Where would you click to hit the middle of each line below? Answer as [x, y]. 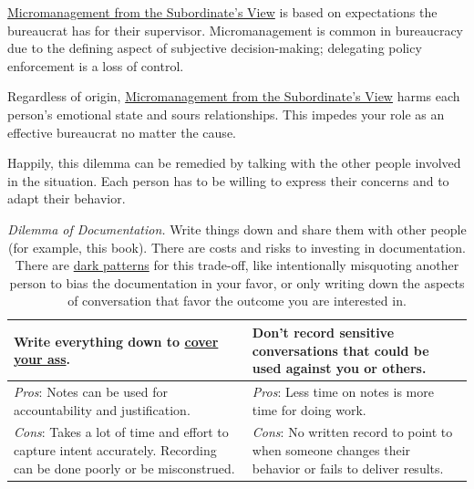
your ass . [42, 359]
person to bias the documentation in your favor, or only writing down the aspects [237, 282]
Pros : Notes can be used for [91, 391]
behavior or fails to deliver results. [348, 468]
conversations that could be [340, 350]
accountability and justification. [102, 409]
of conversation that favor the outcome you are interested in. [237, 301]
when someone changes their [331, 449]
